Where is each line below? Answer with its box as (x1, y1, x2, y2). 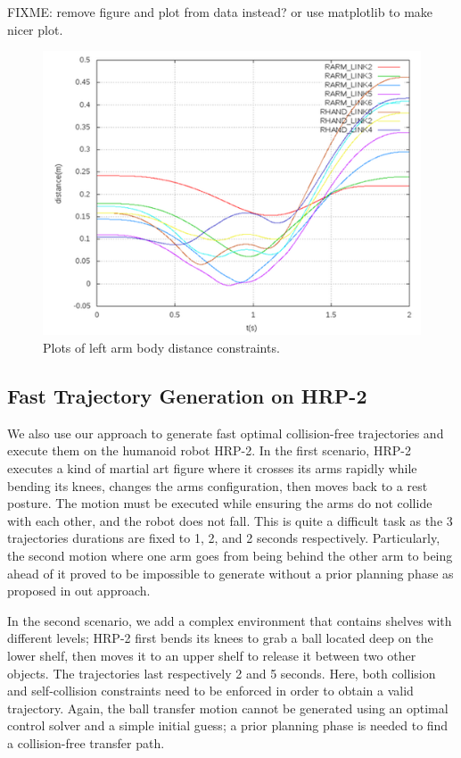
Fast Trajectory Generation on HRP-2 (7, 381, 367, 409)
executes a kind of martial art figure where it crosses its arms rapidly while (7, 458, 417, 477)
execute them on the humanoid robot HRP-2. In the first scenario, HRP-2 (7, 441, 411, 460)
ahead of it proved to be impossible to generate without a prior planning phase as (7, 563, 454, 582)
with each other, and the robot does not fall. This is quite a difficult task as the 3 (7, 511, 453, 529)
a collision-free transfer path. (7, 733, 165, 752)
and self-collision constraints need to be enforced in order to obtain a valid (7, 681, 414, 700)
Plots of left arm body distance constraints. (43, 337, 280, 356)
